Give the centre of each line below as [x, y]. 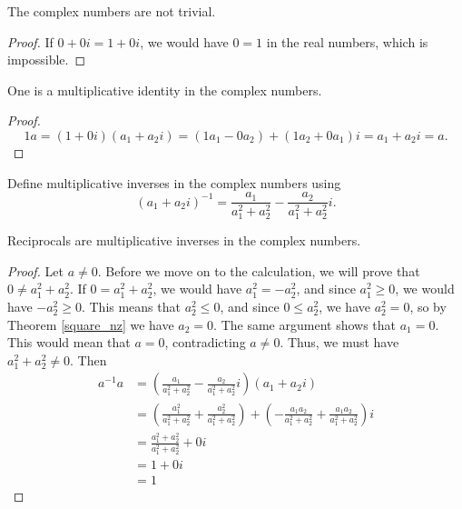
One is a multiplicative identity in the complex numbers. [165, 90]
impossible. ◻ [47, 60]
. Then [88, 359]
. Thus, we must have [339, 342]
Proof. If [30, 41]
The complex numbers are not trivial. [112, 11]
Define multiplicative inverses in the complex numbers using [174, 182]
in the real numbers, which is [347, 41]
